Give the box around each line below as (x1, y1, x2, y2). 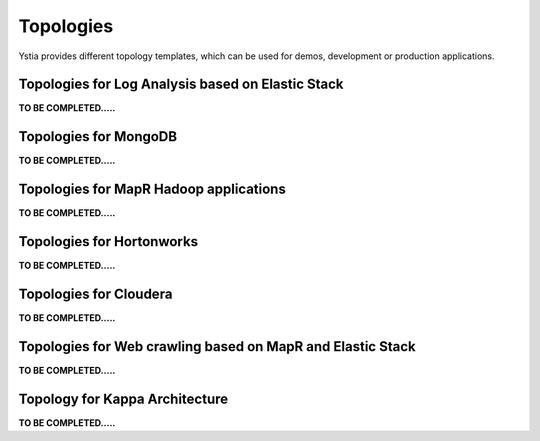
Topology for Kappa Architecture (18, 390, 229, 407)
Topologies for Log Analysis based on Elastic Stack (18, 76, 344, 93)
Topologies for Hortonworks (18, 233, 199, 250)
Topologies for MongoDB (18, 128, 178, 145)
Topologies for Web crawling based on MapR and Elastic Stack (18, 338, 416, 355)
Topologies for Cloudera (18, 285, 173, 302)
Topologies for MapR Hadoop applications (18, 181, 287, 198)
